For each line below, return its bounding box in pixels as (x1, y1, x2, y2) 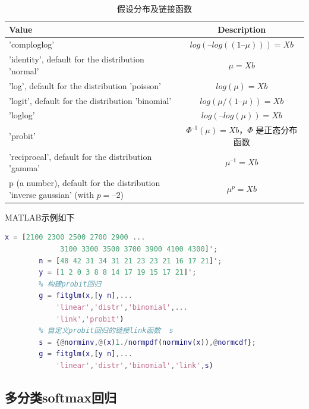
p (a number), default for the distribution (9, 177, 160, 189)
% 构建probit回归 (39, 279, 102, 288)
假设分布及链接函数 (117, 2, 192, 14)
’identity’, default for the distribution (9, 53, 144, 65)
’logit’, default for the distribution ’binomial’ (9, 94, 172, 106)
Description (217, 23, 266, 35)
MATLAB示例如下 (5, 210, 75, 223)
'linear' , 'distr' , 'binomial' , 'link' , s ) (55, 361, 213, 370)
